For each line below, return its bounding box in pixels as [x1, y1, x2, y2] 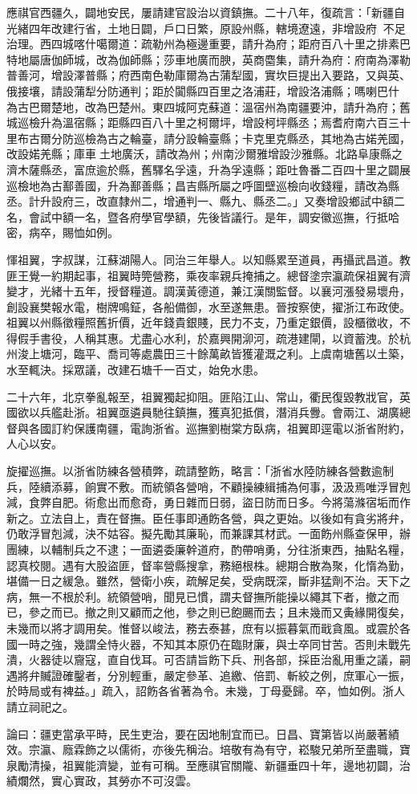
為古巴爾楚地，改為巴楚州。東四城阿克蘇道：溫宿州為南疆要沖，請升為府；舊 [6, 98, 411, 115]
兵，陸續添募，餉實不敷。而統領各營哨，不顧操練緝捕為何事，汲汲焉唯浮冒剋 [6, 478, 411, 495]
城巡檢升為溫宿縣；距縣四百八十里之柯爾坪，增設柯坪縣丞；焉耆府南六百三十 [6, 114, 411, 131]
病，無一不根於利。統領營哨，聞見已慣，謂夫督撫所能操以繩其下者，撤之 [6, 588, 388, 605]
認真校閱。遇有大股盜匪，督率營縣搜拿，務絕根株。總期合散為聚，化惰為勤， [6, 556, 411, 573]
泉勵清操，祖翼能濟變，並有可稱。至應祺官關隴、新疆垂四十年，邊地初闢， [6, 756, 399, 773]
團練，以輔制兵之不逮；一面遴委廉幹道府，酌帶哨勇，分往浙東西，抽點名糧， [6, 541, 411, 557]
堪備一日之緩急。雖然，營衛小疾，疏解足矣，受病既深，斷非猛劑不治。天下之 [6, 572, 411, 589]
